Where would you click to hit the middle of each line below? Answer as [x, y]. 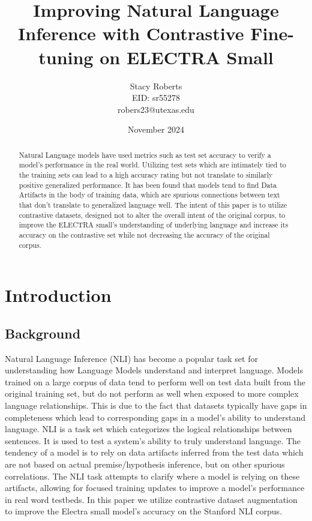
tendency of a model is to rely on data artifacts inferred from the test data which [154, 452]
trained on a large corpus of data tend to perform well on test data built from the [155, 381]
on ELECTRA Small [187, 57]
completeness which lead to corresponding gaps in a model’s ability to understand [155, 417]
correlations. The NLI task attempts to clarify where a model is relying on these [152, 476]
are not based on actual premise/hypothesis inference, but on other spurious [145, 464]
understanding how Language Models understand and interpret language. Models [154, 370]
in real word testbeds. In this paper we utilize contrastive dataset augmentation [151, 499]
